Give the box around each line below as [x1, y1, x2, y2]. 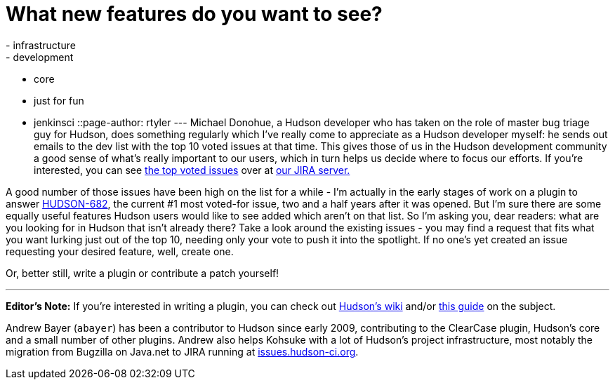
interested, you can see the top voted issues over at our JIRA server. [34, 163, 350, 176]
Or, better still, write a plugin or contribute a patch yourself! [6, 266, 279, 279]
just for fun [34, 94, 84, 107]
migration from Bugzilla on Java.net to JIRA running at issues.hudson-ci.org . [6, 345, 359, 358]
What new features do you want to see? [6, 2, 383, 26]
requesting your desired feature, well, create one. [6, 245, 234, 257]
